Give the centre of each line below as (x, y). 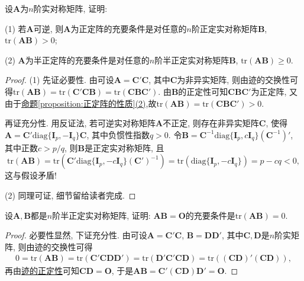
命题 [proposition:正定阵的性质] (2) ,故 (89, 103)
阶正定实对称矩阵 (224, 28)
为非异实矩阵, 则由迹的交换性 (233, 80)
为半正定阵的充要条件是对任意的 (87, 60)
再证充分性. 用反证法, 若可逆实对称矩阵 (80, 123)
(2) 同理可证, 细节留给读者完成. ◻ (70, 195)
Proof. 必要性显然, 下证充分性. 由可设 (76, 235)
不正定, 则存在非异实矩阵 (211, 123)
